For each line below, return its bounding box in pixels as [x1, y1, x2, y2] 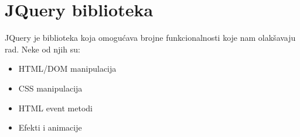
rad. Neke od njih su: [5, 43, 80, 55]
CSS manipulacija [18, 82, 83, 94]
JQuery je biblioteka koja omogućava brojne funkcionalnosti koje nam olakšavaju [5, 31, 296, 44]
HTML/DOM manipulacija [18, 62, 117, 75]
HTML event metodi [18, 101, 93, 114]
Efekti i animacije [18, 121, 82, 134]
